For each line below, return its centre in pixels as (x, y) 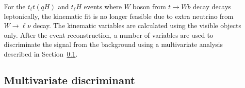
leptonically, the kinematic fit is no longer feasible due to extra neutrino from (119, 16)
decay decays (212, 6)
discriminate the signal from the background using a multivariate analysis (113, 44)
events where (103, 6)
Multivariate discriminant (70, 80)
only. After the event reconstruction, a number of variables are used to (109, 35)
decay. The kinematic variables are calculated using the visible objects (137, 25)
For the (15, 6)
